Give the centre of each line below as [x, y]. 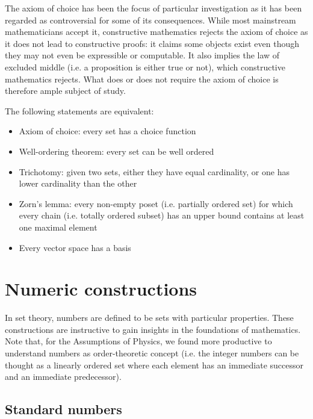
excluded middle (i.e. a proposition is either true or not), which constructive [145, 67]
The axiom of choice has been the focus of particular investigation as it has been [153, 8]
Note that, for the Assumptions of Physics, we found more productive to [138, 341]
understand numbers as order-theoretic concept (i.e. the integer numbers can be [152, 353]
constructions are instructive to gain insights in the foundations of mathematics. [153, 329]
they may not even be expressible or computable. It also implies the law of [142, 55]
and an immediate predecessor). [63, 377]
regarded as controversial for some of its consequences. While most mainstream [150, 20]
